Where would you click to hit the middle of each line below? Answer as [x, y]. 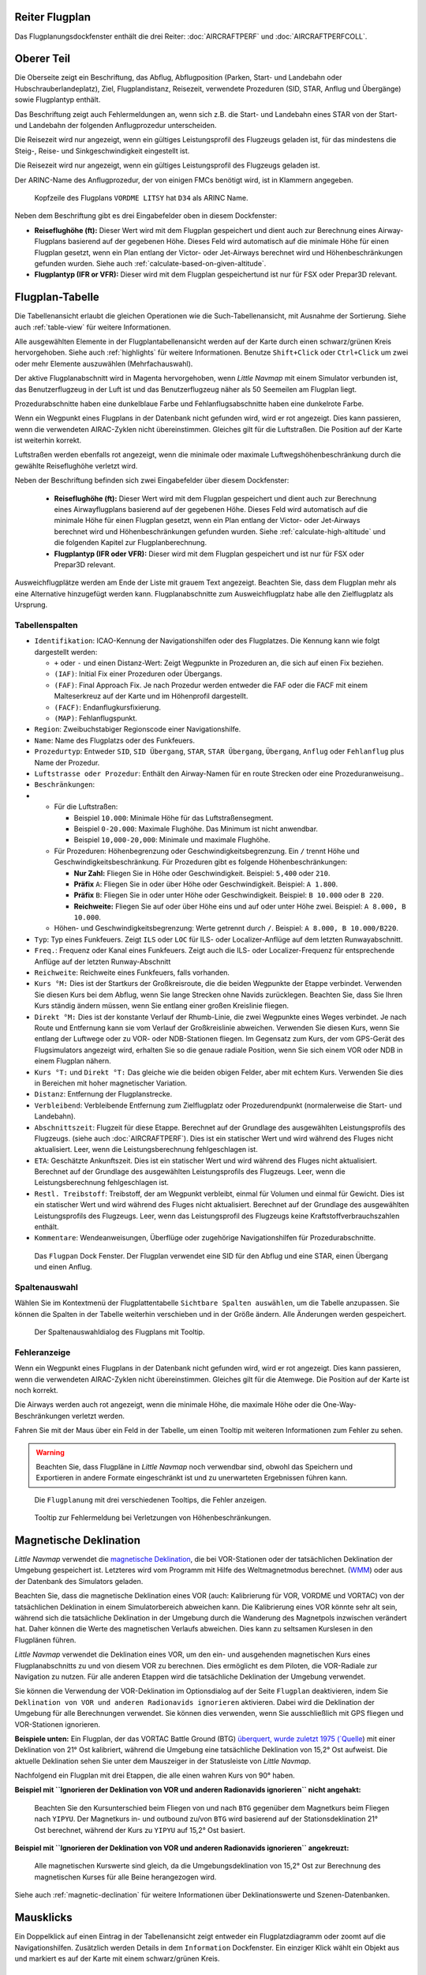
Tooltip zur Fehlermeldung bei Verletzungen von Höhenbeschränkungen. [153, 1518]
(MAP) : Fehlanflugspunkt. [96, 718]
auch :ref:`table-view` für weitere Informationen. [93, 327]
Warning [50, 1452]
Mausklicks [43, 1918]
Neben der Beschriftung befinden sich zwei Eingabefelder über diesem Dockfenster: [152, 480]
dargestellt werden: [66, 652]
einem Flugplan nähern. [73, 1061]
